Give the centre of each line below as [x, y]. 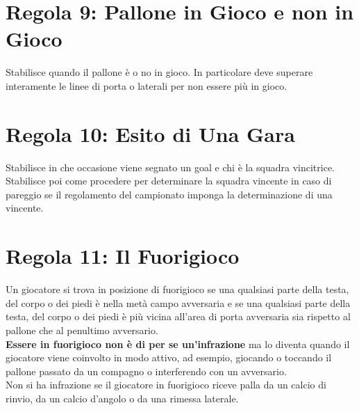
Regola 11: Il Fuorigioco [123, 256]
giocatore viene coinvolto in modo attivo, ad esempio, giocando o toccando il [169, 357]
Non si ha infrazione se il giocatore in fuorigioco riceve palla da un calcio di [166, 385]
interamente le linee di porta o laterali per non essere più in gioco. [147, 85]
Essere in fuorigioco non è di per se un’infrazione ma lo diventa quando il [178, 344]
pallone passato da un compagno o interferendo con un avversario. [146, 371]
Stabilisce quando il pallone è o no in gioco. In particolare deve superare [159, 72]
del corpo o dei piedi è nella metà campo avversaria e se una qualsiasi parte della [178, 302]
